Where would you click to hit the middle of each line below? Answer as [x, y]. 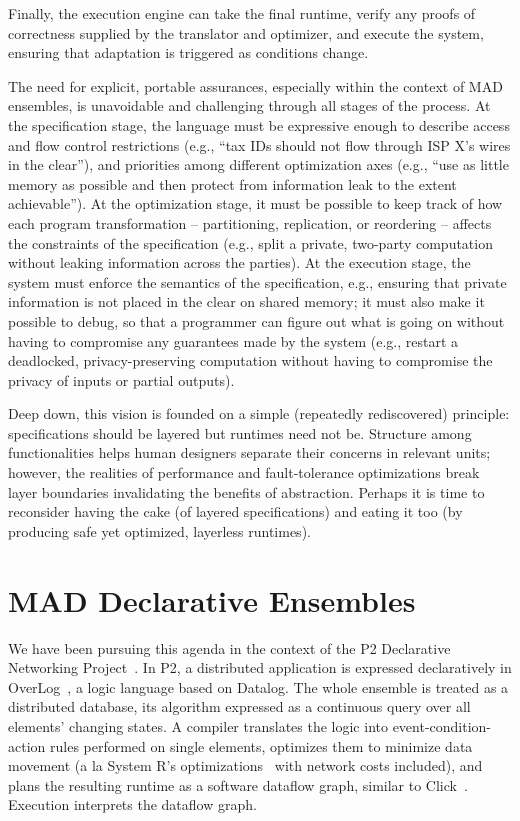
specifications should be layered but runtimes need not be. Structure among [240, 432]
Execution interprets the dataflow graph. [132, 804]
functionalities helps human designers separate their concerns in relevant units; [249, 452]
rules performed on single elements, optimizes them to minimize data [261, 745]
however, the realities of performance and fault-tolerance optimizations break [244, 472]
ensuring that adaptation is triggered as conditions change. [188, 52]
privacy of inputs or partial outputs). [121, 379]
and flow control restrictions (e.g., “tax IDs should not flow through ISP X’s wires [259, 144]
